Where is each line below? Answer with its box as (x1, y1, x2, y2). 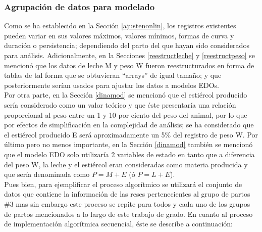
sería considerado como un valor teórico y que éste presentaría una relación (4, 99, 236, 110)
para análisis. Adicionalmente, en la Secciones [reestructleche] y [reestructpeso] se (4, 50, 255, 60)
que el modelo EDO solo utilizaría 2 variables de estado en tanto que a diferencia (4, 149, 255, 159)
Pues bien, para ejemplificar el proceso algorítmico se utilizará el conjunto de (4, 178, 242, 189)
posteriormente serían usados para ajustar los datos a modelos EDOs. (4, 79, 219, 90)
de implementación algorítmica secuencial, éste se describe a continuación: (4, 218, 233, 229)
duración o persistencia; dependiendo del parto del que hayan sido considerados (4, 40, 249, 51)
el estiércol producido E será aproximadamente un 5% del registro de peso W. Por (4, 129, 258, 140)
